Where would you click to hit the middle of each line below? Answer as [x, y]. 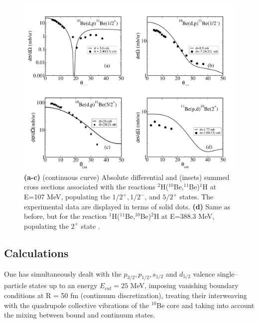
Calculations [36, 252]
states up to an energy [63, 285]
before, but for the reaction [65, 216]
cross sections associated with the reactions [90, 187]
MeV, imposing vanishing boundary [184, 285]
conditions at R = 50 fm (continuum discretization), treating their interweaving [126, 295]
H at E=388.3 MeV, [184, 216]
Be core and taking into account [205, 305]
